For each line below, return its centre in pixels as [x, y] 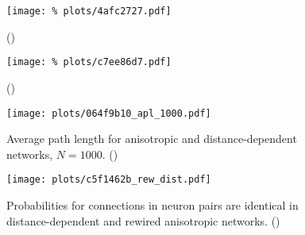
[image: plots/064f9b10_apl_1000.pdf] [109, 113]
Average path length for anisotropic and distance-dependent [152, 139]
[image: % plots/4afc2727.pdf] [89, 11]
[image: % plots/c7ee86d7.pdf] [89, 62]
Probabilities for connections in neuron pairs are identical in [152, 205]
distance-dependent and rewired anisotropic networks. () [143, 220]
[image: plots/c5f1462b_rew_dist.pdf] [109, 180]
